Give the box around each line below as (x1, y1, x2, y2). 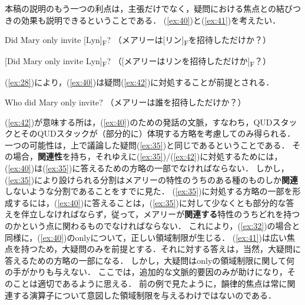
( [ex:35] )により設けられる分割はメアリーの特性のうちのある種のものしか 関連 (5, 173, 298, 185)
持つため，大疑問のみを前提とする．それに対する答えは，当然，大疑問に (21, 243, 301, 255)
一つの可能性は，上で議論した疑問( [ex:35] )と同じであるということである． (5, 138, 290, 151)
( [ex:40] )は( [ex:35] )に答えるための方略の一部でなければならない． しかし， (5, 162, 289, 174)
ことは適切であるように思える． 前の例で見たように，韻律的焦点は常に (12, 277, 287, 289)
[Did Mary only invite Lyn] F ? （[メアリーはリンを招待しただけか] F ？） (5, 55, 271, 69)
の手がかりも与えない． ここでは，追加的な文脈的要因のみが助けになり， (5, 266, 287, 278)
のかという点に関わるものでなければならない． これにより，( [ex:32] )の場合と (5, 219, 300, 231)
